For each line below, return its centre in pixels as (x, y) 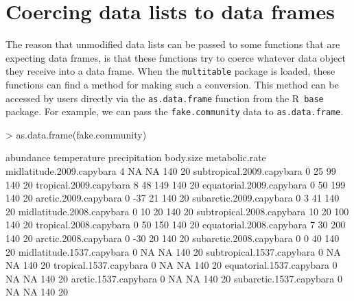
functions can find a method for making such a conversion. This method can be (172, 84)
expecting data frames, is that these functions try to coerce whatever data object (176, 57)
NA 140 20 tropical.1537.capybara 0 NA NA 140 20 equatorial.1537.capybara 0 (172, 265)
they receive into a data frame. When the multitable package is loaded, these (170, 71)
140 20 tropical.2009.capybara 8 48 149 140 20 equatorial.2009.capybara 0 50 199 (176, 184)
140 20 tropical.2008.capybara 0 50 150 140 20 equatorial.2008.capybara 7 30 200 (176, 225)
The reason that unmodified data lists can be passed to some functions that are (173, 44)
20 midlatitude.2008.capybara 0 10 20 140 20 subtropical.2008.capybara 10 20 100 (177, 211)
